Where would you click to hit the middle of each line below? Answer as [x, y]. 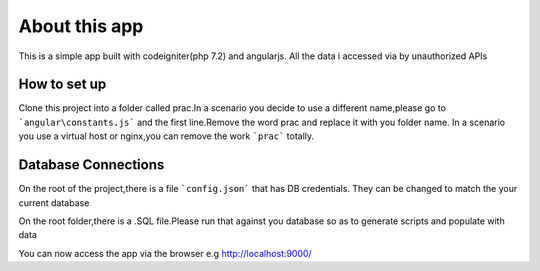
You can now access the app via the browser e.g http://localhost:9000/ [165, 253]
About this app [81, 26]
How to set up [62, 84]
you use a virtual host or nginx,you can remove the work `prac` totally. [166, 136]
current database [54, 202]
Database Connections [91, 165]
